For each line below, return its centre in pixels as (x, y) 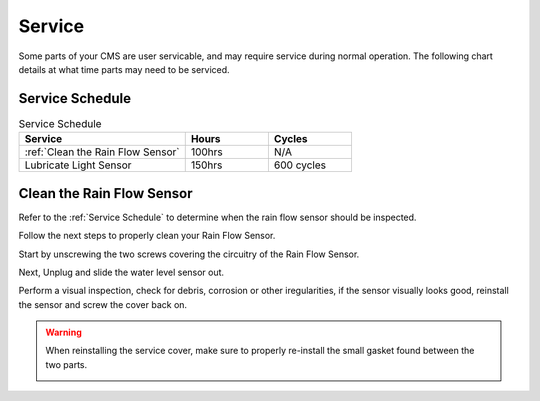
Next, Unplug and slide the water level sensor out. (121, 272)
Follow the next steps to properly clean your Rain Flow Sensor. (147, 236)
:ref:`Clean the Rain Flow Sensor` (102, 152)
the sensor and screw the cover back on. (103, 304)
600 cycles (300, 165)
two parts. (66, 364)
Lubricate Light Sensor (78, 165)
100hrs (207, 152)
